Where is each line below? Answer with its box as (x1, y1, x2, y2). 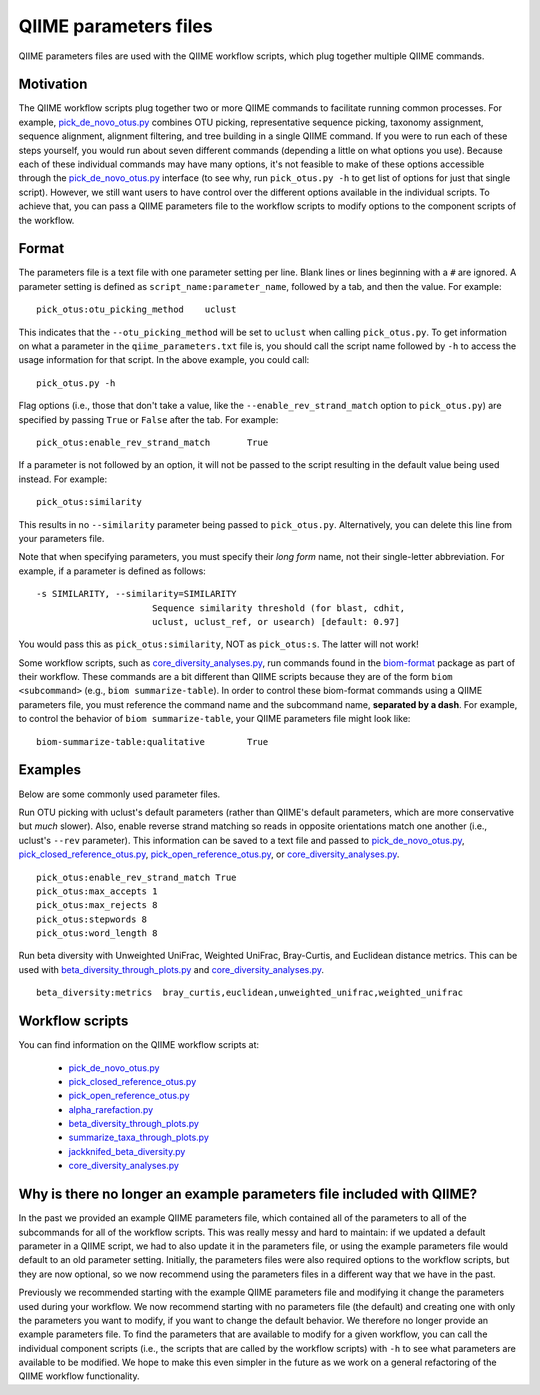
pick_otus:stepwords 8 (36, 913, 148, 925)
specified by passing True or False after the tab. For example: (18, 413, 279, 425)
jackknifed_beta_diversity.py (68, 1145, 186, 1157)
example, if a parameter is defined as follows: (18, 565, 207, 577)
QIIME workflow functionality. (18, 1370, 140, 1382)
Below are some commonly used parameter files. (18, 788, 221, 800)
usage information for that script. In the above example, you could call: (18, 354, 310, 366)
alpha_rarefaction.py (68, 1103, 154, 1115)
